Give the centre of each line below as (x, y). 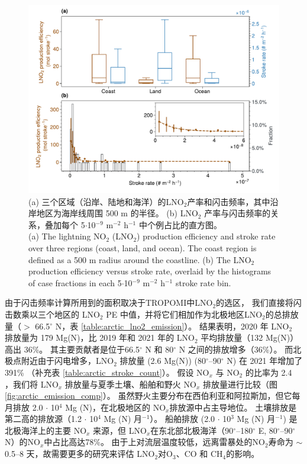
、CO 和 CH (199, 454)
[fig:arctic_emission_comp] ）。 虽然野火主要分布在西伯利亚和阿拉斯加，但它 (148, 396)
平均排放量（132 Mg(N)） (250, 337)
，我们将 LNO (32, 384)
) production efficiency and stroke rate (206, 236)
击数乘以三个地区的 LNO (52, 314)
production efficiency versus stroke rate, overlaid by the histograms (150, 271)
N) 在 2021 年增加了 (265, 361)
